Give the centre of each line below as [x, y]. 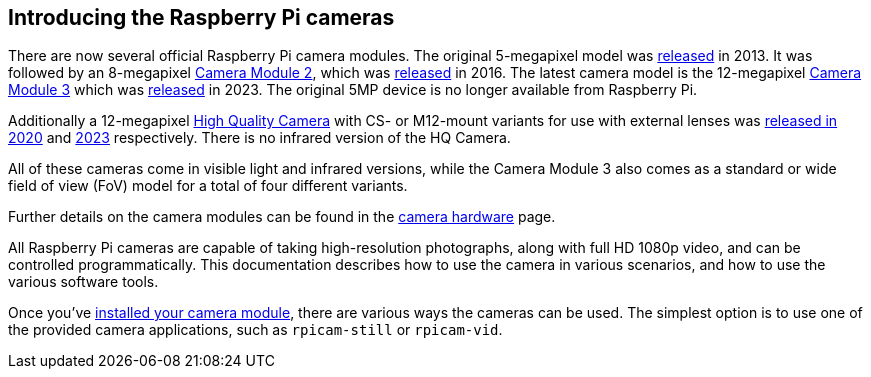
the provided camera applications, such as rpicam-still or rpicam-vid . [255, 330]
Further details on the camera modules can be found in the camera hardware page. [282, 217]
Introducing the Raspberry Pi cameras [201, 17]
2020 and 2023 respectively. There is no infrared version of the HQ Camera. [259, 138]
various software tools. [83, 282]
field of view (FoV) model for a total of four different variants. [208, 186]
